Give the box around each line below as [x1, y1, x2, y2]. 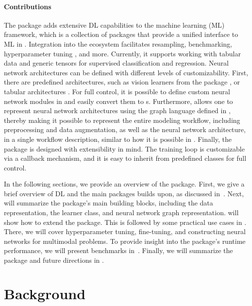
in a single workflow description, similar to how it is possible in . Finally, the [4, 134, 232, 144]
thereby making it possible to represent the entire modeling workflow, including [4, 115, 240, 125]
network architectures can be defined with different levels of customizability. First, [4, 67, 249, 77]
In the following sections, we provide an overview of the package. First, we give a [4, 179, 245, 189]
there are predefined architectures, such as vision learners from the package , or [4, 77, 240, 87]
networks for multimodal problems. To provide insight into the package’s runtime [4, 236, 246, 246]
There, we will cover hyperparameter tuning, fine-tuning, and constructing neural [4, 226, 246, 237]
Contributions [4, 1, 51, 11]
